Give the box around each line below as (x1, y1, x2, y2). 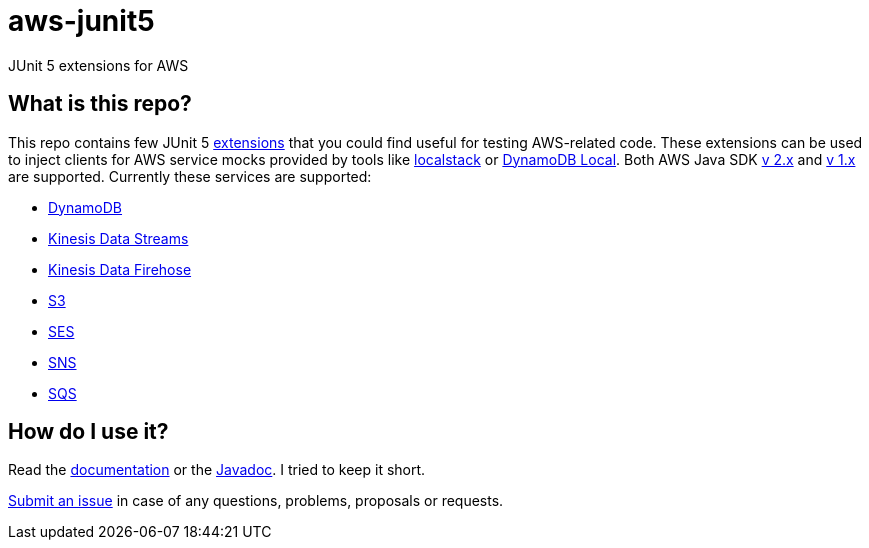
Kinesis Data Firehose (48, 260, 192, 278)
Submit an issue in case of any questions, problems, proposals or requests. (8, 492, 504, 510)
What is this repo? (8, 91, 192, 117)
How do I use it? (8, 419, 169, 445)
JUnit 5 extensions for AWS (8, 56, 189, 74)
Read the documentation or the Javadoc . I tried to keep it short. (8, 461, 426, 479)
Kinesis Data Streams (48, 229, 189, 247)
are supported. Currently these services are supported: (8, 167, 372, 185)
